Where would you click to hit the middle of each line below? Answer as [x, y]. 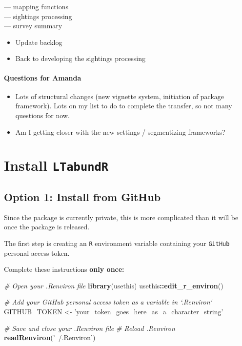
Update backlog [39, 42]
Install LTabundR [56, 165]
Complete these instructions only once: [64, 269]
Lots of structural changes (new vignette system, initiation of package [120, 96]
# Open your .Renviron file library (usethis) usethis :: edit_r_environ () [114, 285]
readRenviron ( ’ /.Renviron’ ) [50, 337]
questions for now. [42, 115]
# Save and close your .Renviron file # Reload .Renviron [90, 328]
